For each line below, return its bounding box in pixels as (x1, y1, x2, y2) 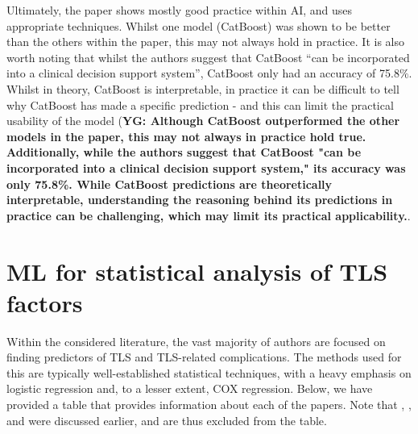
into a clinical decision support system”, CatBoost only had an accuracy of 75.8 (6, 65, 399, 81)
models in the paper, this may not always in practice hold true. (6, 127, 366, 144)
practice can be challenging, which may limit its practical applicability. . (6, 207, 411, 223)
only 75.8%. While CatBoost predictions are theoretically (6, 175, 333, 192)
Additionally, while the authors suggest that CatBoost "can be (6, 144, 362, 161)
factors (6, 286, 83, 319)
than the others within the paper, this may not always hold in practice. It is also (6, 33, 405, 50)
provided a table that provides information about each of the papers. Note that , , (6, 396, 412, 412)
